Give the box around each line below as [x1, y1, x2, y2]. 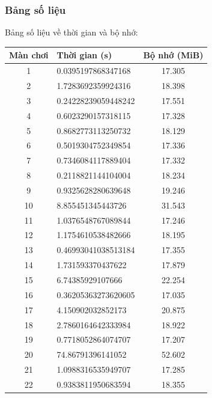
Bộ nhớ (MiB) [143, 49, 204, 61]
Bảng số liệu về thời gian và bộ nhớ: [5, 26, 138, 38]
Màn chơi [9, 49, 49, 61]
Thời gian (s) [56, 49, 112, 61]
